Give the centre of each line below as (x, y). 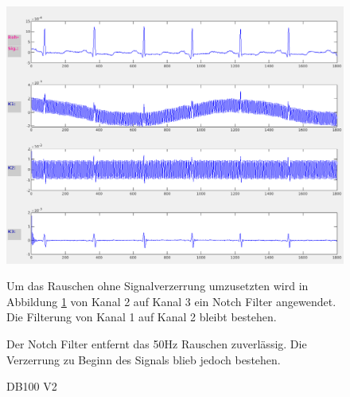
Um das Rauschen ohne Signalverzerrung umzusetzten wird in (157, 286)
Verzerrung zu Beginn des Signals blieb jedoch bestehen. (144, 359)
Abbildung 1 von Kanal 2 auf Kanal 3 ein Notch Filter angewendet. (171, 301)
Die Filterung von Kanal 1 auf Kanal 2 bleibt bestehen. (142, 317)
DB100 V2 (32, 386)
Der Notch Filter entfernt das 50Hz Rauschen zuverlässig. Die (157, 343)
